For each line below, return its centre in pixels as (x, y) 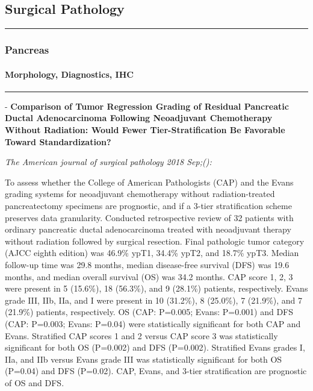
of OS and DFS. (35, 382)
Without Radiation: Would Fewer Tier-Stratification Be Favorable (145, 130)
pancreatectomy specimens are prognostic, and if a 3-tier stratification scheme (148, 205)
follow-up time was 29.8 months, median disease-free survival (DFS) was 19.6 (147, 264)
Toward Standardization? (58, 141)
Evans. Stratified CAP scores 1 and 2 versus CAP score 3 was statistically (141, 335)
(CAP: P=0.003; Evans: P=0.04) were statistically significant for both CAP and (153, 323)
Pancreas (27, 50)
